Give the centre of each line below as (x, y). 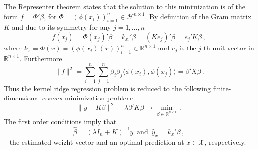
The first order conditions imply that (60, 122)
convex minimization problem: (88, 98)
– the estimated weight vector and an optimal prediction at (94, 141)
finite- (222, 88)
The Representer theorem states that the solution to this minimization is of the (125, 6)
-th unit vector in (227, 48)
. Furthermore (41, 58)
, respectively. (225, 141)
